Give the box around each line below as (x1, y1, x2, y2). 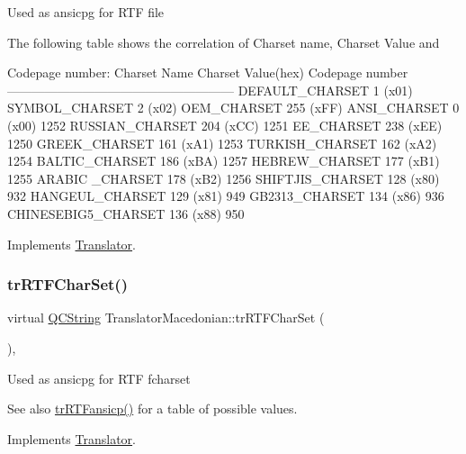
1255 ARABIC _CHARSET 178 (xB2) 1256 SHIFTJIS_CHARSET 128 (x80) (7, 168, 440, 187)
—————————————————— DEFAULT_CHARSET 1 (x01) (7, 80, 413, 99)
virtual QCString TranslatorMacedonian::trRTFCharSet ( (7, 308, 325, 327)
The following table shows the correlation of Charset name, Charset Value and (7, 32, 440, 51)
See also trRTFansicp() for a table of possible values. (7, 399, 298, 418)
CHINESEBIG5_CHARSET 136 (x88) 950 (7, 204, 245, 222)
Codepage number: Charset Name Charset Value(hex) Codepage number (7, 63, 408, 82)
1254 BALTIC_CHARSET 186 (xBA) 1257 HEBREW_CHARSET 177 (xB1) (7, 151, 440, 170)
